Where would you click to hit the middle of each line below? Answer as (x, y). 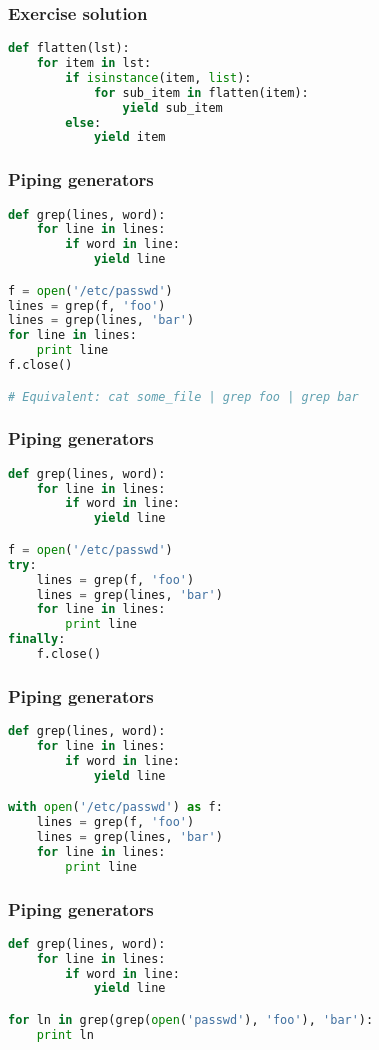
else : (83, 122)
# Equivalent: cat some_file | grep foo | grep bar (183, 396)
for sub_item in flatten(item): (201, 92)
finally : (37, 639)
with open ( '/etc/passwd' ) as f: (115, 807)
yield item (129, 137)
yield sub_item (172, 107)
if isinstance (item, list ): (158, 77)
